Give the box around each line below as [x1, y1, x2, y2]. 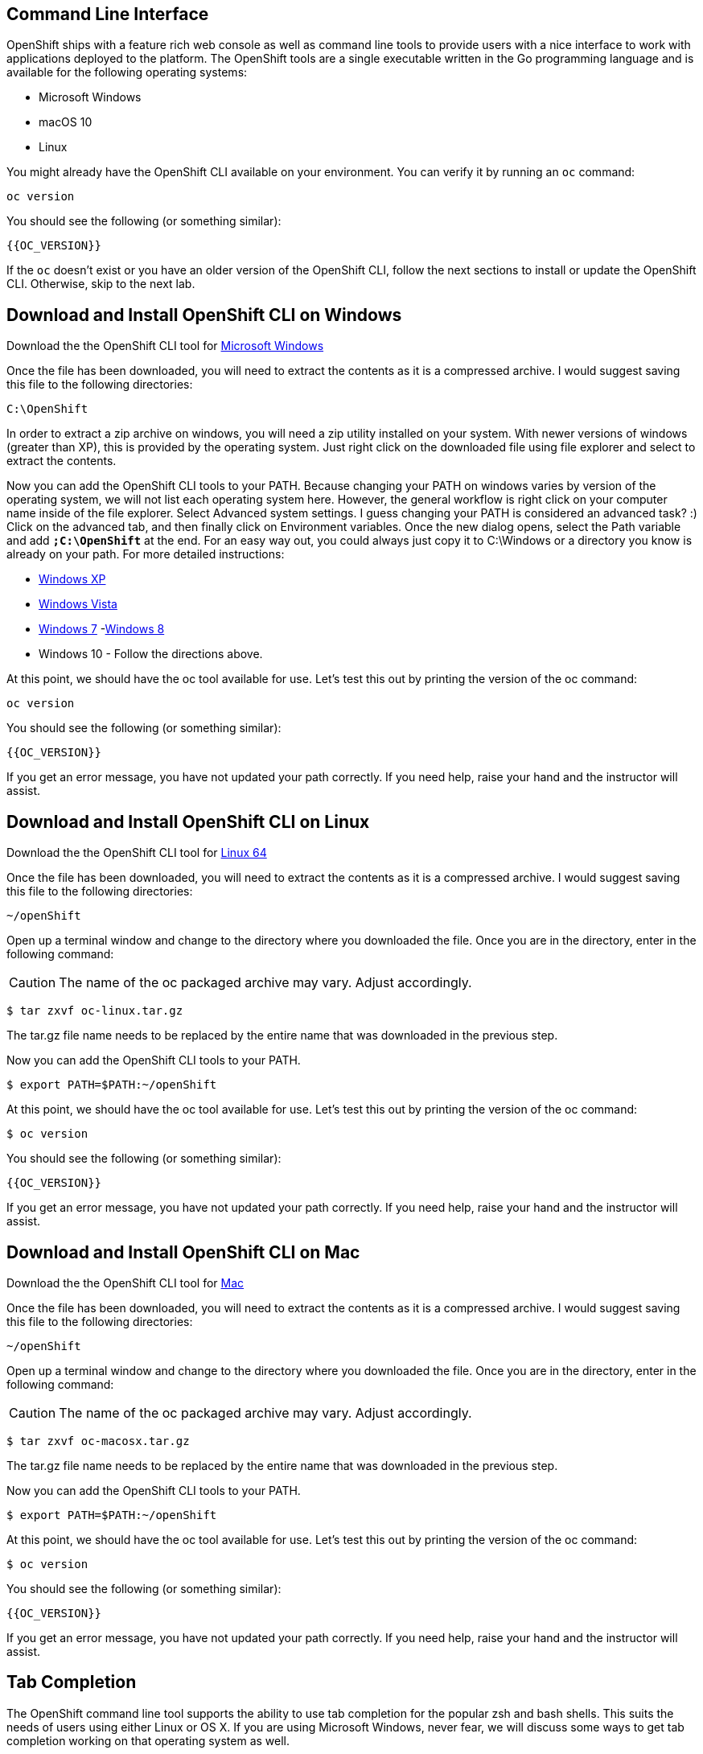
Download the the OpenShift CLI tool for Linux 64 [6, 846, 267, 860]
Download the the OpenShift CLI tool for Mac [6, 1275, 245, 1290]
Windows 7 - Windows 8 [39, 622, 165, 636]
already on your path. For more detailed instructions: [6, 547, 285, 562]
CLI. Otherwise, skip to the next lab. [6, 277, 195, 291]
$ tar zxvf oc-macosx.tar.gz [6, 1434, 190, 1447]
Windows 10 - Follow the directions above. [39, 647, 263, 661]
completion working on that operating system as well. [6, 1733, 290, 1748]
